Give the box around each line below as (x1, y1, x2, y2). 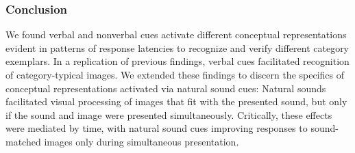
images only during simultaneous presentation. (44, 134, 239, 148)
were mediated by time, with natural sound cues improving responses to (5, 121, 308, 135)
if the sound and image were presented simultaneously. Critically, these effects (5, 107, 332, 122)
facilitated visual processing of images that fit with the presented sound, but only (5, 94, 347, 109)
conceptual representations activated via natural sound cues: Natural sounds (5, 81, 326, 95)
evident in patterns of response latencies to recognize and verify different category (5, 40, 350, 55)
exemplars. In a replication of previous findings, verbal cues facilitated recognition (5, 54, 350, 68)
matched (5, 134, 41, 148)
